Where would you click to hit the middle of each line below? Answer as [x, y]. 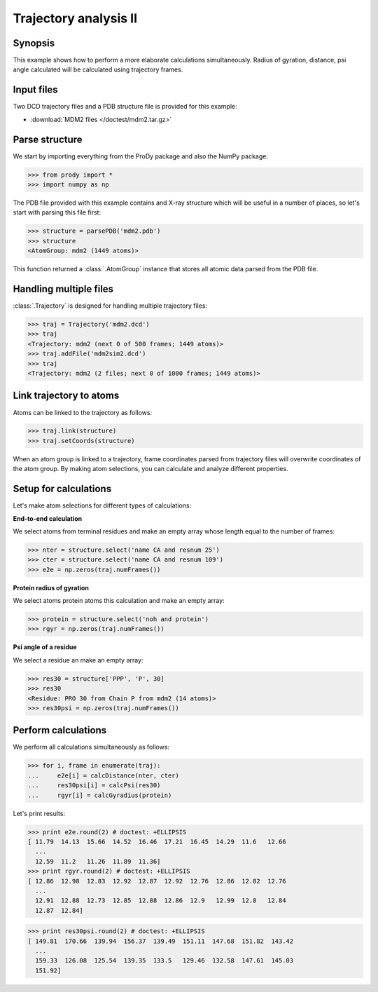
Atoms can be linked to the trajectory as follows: [83, 412]
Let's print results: [39, 813]
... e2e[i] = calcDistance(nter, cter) [104, 775]
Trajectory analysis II [75, 18]
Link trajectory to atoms [66, 396]
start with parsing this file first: [57, 212]
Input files [36, 90]
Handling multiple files [63, 288]
